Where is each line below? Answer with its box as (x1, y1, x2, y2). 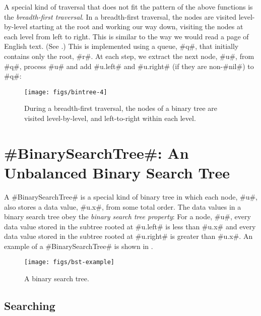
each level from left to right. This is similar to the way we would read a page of (4, 31, 249, 41)
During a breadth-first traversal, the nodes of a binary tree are (24, 103, 218, 113)
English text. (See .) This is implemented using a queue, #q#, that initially (4, 41, 239, 51)
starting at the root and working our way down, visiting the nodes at (30, 21, 243, 32)
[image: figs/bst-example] (24, 259, 114, 266)
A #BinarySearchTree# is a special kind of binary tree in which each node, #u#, (4, 191, 257, 202)
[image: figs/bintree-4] (24, 88, 107, 96)
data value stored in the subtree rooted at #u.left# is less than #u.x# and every (4, 221, 256, 231)
